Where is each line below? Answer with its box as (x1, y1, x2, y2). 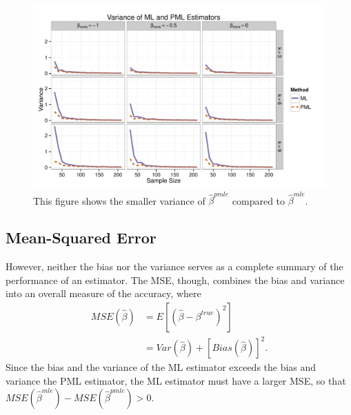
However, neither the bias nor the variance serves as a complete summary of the (6, 259, 343, 274)
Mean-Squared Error (6, 227, 157, 248)
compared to (232, 193, 285, 207)
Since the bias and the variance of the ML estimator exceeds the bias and (6, 360, 317, 374)
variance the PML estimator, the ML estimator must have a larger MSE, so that (6, 374, 346, 388)
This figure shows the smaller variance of (33, 193, 205, 207)
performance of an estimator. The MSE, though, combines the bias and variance (6, 272, 345, 287)
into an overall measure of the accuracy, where (6, 286, 201, 301)
